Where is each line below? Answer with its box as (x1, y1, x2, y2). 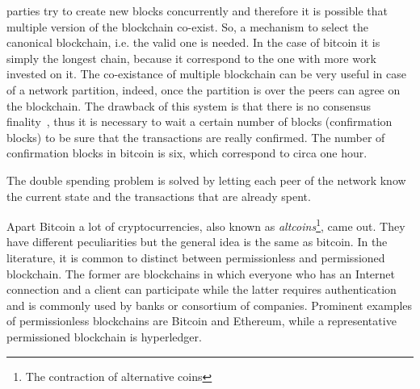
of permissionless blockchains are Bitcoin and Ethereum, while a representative (6, 312, 397, 329)
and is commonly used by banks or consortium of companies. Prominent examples (6, 296, 413, 313)
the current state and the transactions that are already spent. (6, 187, 311, 204)
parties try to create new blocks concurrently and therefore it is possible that (6, 2, 388, 19)
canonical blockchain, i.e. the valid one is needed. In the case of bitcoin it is (6, 34, 380, 51)
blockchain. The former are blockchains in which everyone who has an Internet (6, 265, 395, 282)
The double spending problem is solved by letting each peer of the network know (6, 171, 406, 188)
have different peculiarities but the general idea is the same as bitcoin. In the (6, 233, 388, 250)
